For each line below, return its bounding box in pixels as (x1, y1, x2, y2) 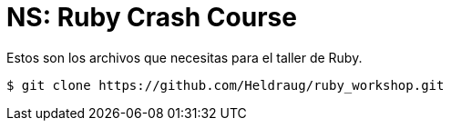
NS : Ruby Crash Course (6, 2, 297, 33)
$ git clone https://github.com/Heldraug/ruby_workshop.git (6, 77, 445, 93)
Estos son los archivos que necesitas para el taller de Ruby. (6, 49, 363, 65)
